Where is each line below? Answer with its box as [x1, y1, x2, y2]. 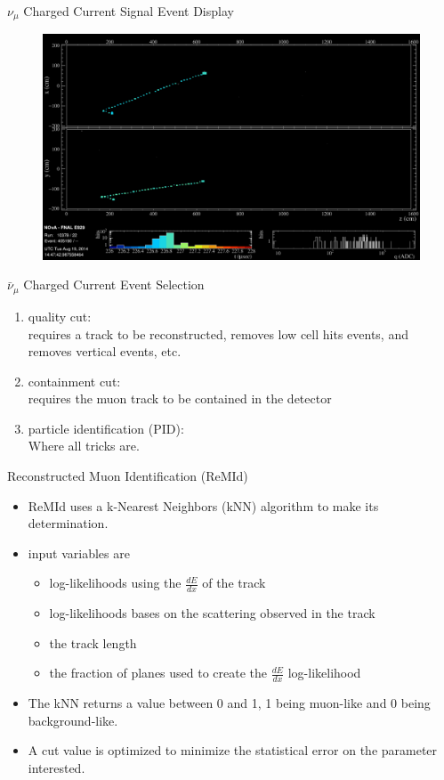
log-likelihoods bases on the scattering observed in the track [49, 604, 375, 622]
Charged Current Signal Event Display [23, 2, 234, 20]
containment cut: [28, 371, 121, 390]
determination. [28, 514, 109, 532]
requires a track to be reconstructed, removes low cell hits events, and [28, 324, 408, 343]
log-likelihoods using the [49, 573, 182, 592]
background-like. [28, 711, 118, 729]
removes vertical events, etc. [28, 342, 182, 361]
